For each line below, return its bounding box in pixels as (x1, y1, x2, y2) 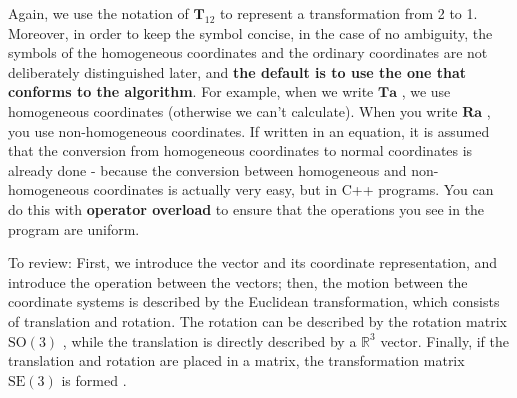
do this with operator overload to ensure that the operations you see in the (8, 198, 485, 219)
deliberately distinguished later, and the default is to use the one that (8, 61, 466, 82)
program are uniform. (8, 218, 140, 239)
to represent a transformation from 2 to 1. (220, 3, 478, 23)
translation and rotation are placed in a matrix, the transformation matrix (8, 350, 465, 371)
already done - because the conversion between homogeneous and (8, 159, 407, 180)
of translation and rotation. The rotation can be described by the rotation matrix (8, 310, 507, 331)
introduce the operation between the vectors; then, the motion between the (8, 271, 468, 292)
